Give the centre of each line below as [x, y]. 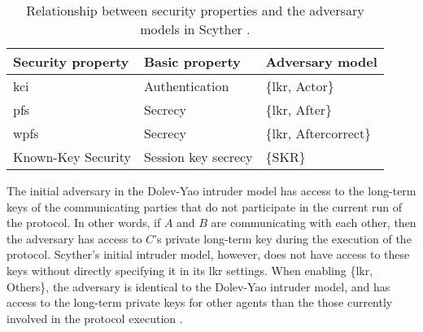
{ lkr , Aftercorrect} [318, 133]
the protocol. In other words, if [84, 223]
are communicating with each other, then [314, 223]
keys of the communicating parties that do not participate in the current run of [205, 206]
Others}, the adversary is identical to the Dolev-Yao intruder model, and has [198, 286]
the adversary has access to [74, 238]
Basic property [192, 61]
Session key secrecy [198, 157]
